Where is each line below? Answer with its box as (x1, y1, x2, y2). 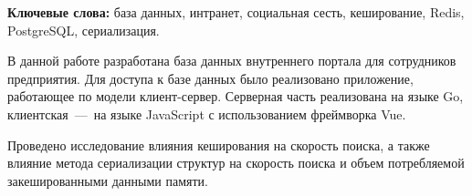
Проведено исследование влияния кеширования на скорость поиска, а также (7, 135, 430, 154)
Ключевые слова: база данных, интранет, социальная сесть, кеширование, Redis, (7, 3, 465, 21)
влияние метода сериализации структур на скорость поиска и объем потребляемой (7, 153, 465, 172)
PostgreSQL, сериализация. (7, 20, 160, 39)
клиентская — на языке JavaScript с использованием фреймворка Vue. (7, 104, 406, 123)
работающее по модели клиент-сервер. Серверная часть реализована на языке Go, (7, 87, 464, 106)
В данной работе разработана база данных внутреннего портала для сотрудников (7, 51, 456, 70)
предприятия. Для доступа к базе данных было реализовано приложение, (7, 68, 414, 88)
